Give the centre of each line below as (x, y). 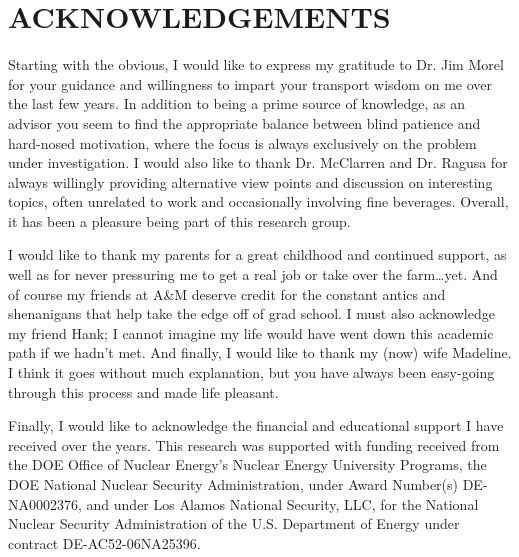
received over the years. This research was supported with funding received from (254, 444)
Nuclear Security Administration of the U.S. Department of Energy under (234, 523)
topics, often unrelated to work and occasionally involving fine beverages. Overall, (258, 201)
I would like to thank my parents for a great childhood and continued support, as (257, 254)
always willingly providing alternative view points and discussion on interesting (250, 181)
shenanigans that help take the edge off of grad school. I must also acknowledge (251, 313)
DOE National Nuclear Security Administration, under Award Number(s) (233, 484)
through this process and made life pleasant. (143, 391)
